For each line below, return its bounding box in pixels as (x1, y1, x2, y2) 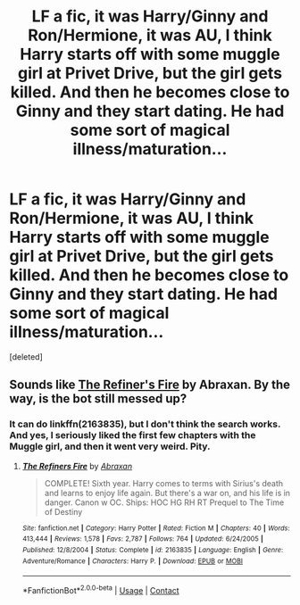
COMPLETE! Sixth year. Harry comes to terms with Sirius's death (44, 477, 284, 488)
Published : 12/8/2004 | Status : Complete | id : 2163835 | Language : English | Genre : (21, 545, 284, 554)
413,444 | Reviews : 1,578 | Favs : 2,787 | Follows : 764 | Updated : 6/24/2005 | (21, 535, 263, 543)
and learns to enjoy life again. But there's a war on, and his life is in (44, 487, 291, 498)
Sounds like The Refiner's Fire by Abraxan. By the (9, 377, 290, 393)
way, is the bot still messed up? (9, 391, 187, 407)
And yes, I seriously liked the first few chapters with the (9, 429, 256, 442)
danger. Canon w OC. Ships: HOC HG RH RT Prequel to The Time (44, 497, 285, 508)
